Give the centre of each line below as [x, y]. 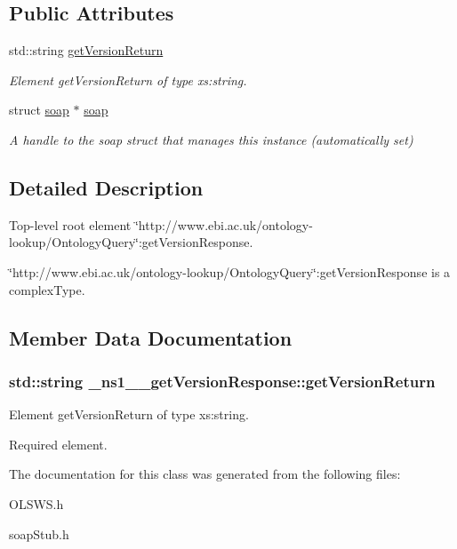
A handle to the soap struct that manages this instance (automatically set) [211, 139]
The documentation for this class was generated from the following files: [205, 474]
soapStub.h [39, 533]
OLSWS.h [36, 503]
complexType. [47, 289]
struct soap [39, 110]
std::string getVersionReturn [86, 50]
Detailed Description [106, 187]
